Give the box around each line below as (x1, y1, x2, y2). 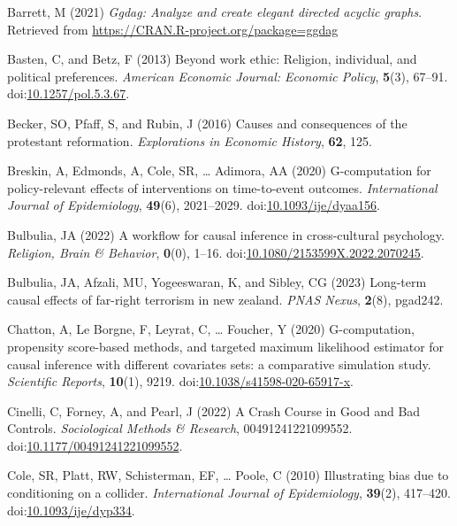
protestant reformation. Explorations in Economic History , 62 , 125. (7, 131, 372, 150)
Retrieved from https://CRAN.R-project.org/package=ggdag (7, 19, 339, 38)
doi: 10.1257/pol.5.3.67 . (7, 84, 130, 103)
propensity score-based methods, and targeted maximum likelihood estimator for (7, 336, 445, 355)
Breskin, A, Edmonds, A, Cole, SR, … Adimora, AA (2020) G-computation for (7, 161, 431, 180)
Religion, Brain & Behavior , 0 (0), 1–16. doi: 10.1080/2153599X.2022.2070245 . (7, 243, 424, 261)
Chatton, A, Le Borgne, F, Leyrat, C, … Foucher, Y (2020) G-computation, (7, 320, 415, 338)
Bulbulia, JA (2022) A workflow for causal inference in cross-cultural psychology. (7, 225, 445, 244)
